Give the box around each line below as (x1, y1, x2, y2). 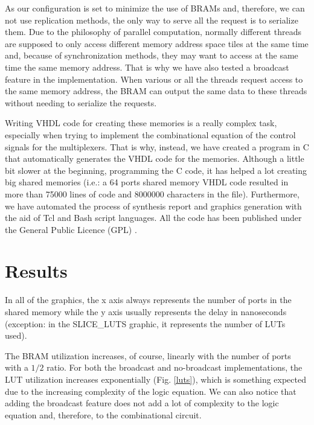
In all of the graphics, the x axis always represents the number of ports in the (5, 293, 292, 306)
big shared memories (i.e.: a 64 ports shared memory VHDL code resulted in (5, 176, 289, 188)
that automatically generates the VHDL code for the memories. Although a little (5, 152, 304, 165)
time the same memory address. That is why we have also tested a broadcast (5, 60, 289, 73)
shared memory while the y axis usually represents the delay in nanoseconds (5, 305, 287, 318)
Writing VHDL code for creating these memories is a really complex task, (5, 117, 277, 129)
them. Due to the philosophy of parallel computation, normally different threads (5, 25, 301, 38)
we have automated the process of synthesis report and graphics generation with (5, 199, 302, 212)
